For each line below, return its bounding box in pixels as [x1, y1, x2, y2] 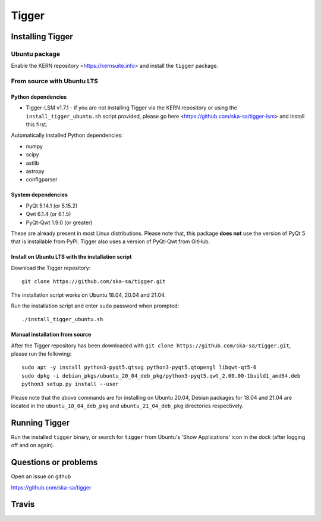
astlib [26, 159, 40, 167]
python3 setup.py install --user [21, 381, 119, 388]
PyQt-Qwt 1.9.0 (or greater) [26, 219, 93, 226]
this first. [26, 121, 48, 128]
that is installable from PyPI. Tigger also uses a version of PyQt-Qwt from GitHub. [11, 238, 210, 245]
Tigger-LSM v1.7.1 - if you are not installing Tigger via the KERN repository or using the [26, 104, 238, 111]
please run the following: [11, 350, 72, 357]
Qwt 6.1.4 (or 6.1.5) [26, 211, 71, 218]
